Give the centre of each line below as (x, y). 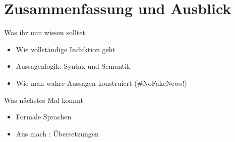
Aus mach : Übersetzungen (57, 133)
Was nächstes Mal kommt (44, 100)
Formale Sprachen (44, 117)
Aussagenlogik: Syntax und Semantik (73, 66)
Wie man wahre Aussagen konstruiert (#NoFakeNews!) (101, 83)
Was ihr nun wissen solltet (45, 32)
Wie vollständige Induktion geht (66, 49)
